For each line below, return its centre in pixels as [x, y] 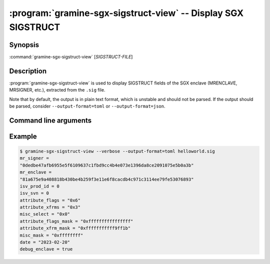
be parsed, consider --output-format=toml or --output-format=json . [87, 106]
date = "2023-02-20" [45, 242]
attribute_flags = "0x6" [50, 200]
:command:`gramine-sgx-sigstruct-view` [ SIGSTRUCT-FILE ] [71, 56]
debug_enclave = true [46, 249]
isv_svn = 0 [34, 193]
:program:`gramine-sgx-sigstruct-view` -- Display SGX [126, 13]
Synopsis [24, 45]
